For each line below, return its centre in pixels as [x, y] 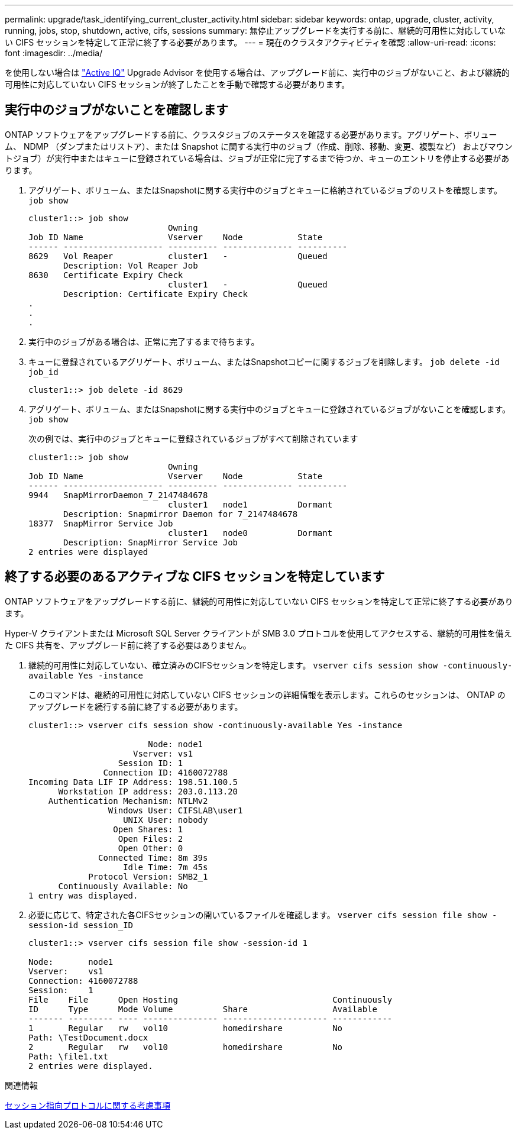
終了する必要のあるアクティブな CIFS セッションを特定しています [195, 577]
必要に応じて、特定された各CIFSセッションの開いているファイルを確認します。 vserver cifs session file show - [263, 915]
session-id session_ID [81, 925]
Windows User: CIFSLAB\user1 [175, 810]
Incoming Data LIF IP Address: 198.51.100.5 [133, 782]
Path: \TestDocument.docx [88, 1037]
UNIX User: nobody [166, 820]
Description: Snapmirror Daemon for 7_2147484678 [181, 514]
